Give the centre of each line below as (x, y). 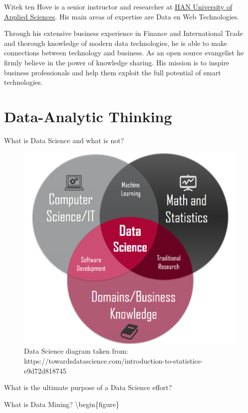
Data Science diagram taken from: (76, 351)
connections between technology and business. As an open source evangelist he (124, 53)
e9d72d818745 (45, 370)
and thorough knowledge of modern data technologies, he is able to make (116, 43)
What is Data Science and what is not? (64, 140)
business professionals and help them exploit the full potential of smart (113, 72)
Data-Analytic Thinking (88, 116)
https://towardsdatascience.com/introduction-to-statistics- (113, 360)
